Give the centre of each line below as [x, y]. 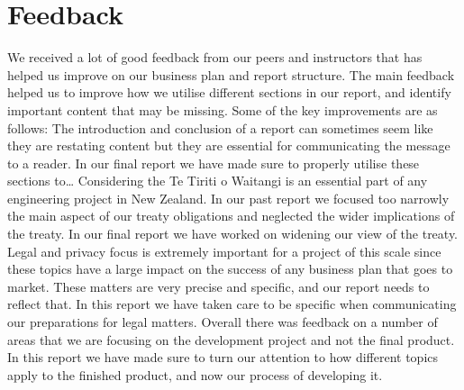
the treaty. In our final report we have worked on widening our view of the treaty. [233, 234]
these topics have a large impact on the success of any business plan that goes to [230, 269]
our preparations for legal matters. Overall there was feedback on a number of [223, 322]
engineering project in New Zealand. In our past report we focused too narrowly [228, 198]
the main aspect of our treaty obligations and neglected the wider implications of [231, 216]
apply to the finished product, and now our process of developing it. [195, 374]
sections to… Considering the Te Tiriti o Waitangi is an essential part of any [218, 181]
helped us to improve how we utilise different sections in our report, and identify [229, 92]
